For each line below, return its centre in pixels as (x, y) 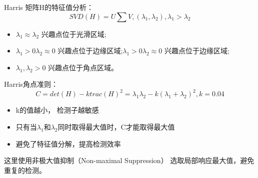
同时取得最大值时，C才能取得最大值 (116, 127)
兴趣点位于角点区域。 (83, 67)
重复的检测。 (25, 170)
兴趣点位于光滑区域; (74, 34)
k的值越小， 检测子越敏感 (57, 110)
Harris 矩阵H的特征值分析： (49, 7)
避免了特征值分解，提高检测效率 (68, 143)
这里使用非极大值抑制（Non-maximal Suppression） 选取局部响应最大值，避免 (129, 160)
